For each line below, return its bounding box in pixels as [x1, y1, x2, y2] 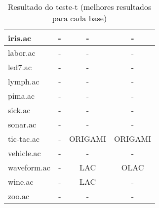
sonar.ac [8, 119, 37, 130]
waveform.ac [8, 162, 50, 173]
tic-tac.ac [8, 133, 40, 144]
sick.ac [8, 104, 31, 116]
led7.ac [8, 61, 32, 73]
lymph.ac [8, 76, 40, 87]
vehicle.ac [8, 147, 41, 159]
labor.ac [8, 47, 36, 58]
